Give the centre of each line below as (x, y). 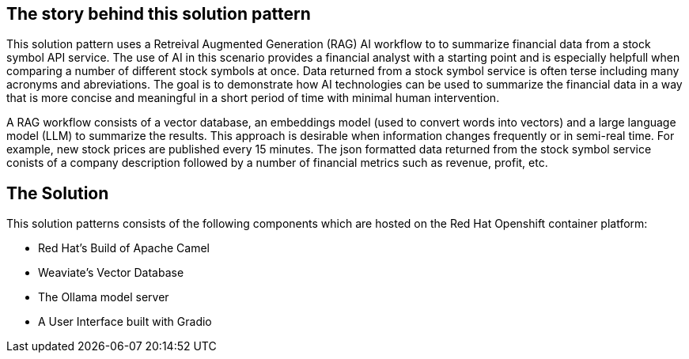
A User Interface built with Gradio (125, 322)
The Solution (58, 193)
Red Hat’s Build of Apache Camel (124, 248)
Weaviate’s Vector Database (111, 273)
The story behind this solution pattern (159, 14)
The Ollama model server (104, 297)
